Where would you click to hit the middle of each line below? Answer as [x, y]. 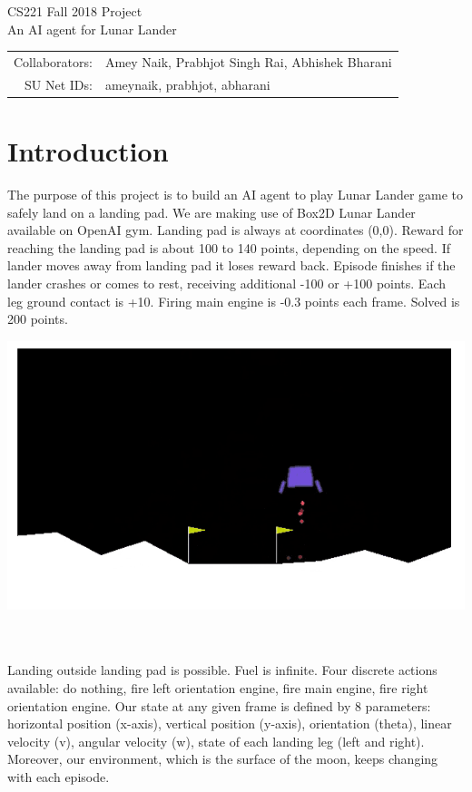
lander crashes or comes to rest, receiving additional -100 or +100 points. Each [227, 283]
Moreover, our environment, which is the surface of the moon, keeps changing [223, 759]
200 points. [38, 319]
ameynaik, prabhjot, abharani [187, 84]
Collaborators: [53, 61]
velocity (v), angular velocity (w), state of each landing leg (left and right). [216, 741]
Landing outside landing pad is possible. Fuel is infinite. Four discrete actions [222, 670]
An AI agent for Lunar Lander [92, 29]
